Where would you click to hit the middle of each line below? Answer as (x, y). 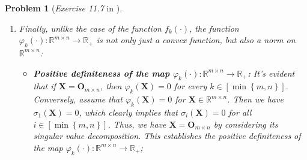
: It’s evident (271, 73)
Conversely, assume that (78, 99)
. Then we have (255, 99)
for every (190, 86)
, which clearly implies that (129, 112)
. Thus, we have (137, 124)
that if (44, 86)
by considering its (246, 124)
